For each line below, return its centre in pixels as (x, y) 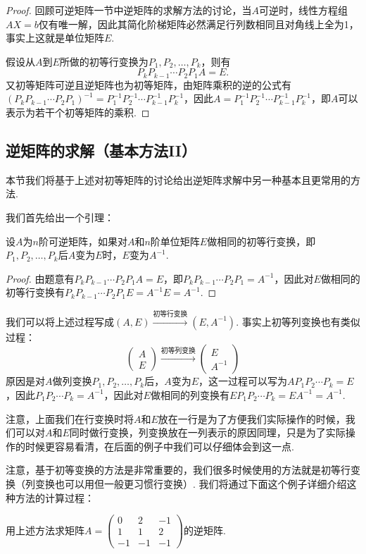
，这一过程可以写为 (243, 381)
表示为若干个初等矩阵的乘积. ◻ (78, 112)
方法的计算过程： (55, 497)
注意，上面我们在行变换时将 (70, 418)
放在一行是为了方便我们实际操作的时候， (252, 418)
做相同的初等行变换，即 (261, 241)
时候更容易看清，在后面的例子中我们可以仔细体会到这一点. (159, 446)
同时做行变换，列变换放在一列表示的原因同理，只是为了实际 (207, 432)
